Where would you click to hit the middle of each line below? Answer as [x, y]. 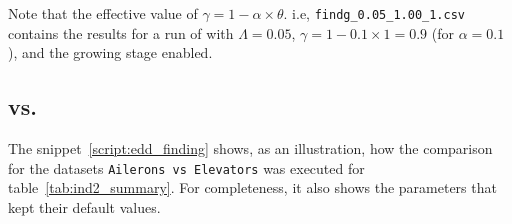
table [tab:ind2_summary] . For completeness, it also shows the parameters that [252, 187]
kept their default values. [84, 206]
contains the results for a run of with [121, 32]
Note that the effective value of [103, 13]
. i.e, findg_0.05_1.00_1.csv [374, 13]
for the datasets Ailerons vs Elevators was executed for [186, 167]
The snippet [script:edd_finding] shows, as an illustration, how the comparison [250, 148]
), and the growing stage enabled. [110, 52]
